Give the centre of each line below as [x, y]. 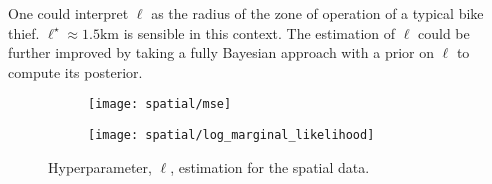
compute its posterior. [75, 71]
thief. [24, 32]
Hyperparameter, [100, 166]
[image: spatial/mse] [160, 104]
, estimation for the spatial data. [270, 166]
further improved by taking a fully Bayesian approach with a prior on [221, 52]
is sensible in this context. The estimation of [259, 32]
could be [444, 32]
